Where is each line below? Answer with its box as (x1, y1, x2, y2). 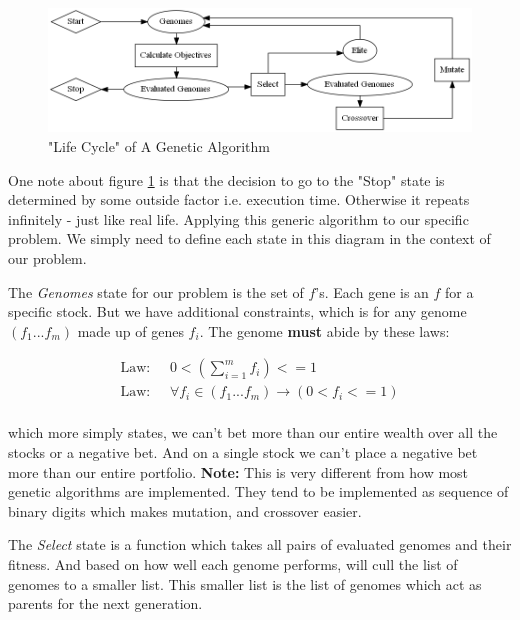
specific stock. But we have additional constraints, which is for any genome (8, 301, 467, 322)
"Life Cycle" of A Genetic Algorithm (48, 135, 270, 156)
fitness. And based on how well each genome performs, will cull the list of (8, 553, 458, 574)
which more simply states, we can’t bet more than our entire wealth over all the (8, 422, 498, 443)
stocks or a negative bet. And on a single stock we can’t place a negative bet (8, 441, 478, 462)
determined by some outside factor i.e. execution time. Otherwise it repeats (8, 189, 470, 210)
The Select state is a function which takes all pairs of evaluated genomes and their (8, 534, 512, 555)
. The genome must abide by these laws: (199, 320, 450, 341)
